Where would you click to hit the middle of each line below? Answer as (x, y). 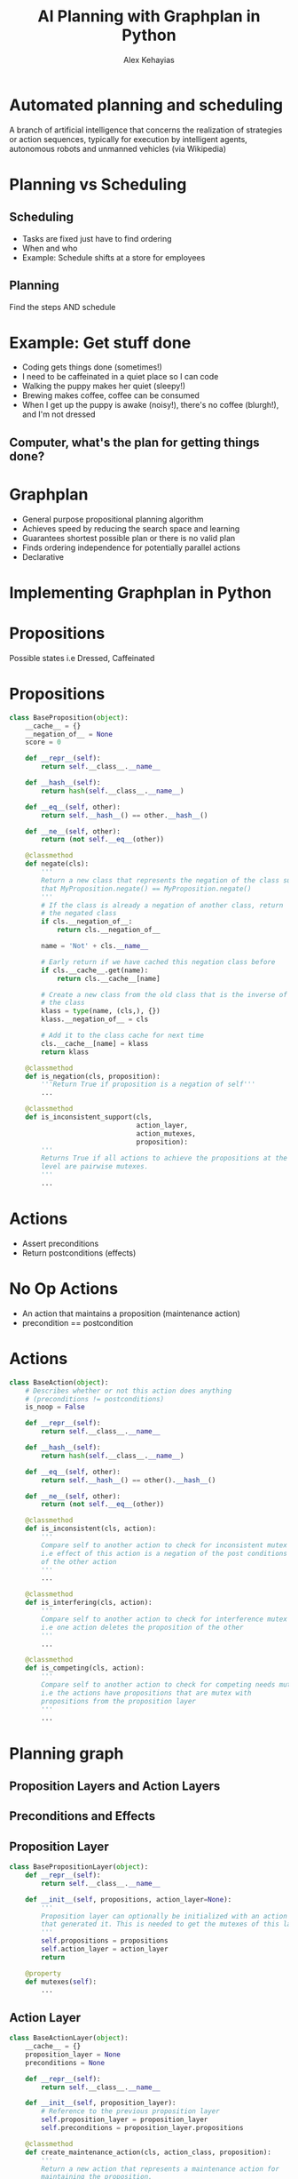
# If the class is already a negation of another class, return (162, 905)
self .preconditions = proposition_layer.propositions (142, 2128)
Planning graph (67, 1753)
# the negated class (79, 914)
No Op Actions (63, 1289)
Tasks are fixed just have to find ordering (97, 238)
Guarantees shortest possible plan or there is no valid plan (129, 538)
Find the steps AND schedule (63, 307)
